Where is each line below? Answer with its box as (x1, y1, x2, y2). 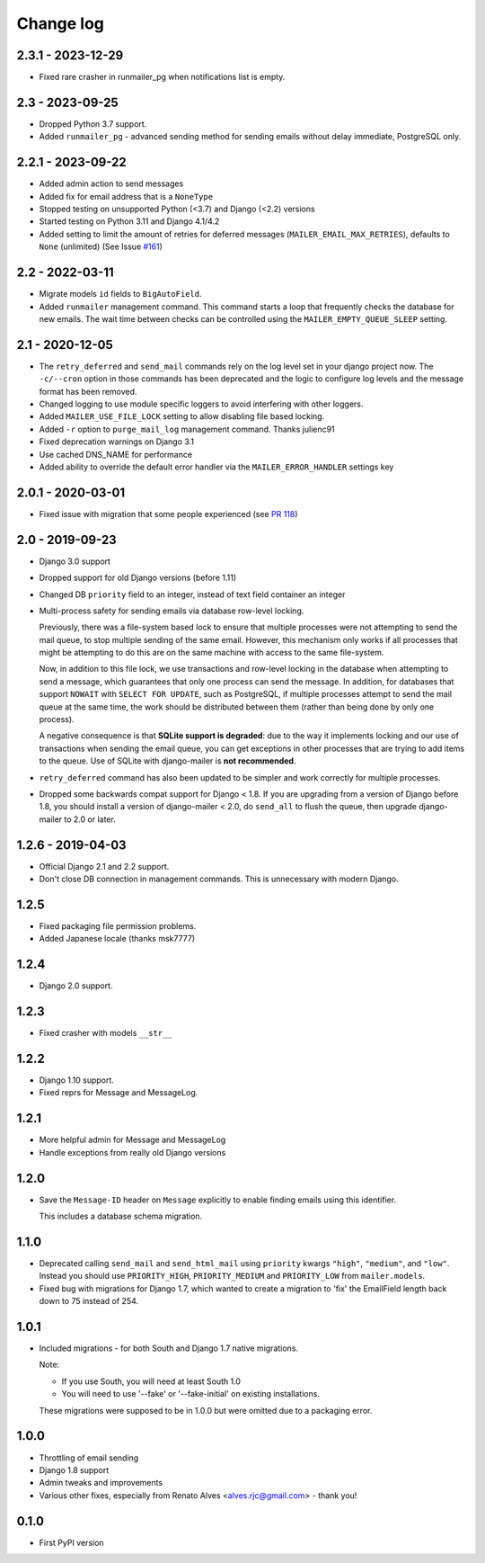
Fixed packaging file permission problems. (39, 920, 197, 931)
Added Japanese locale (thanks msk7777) (39, 933, 196, 944)
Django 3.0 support (39, 556, 111, 567)
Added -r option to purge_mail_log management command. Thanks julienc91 (39, 424, 336, 434)
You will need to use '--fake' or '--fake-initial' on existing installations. (61, 1389, 321, 1399)
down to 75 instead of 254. (39, 1296, 139, 1307)
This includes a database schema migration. (39, 1210, 203, 1222)
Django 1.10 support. (39, 1075, 114, 1085)
